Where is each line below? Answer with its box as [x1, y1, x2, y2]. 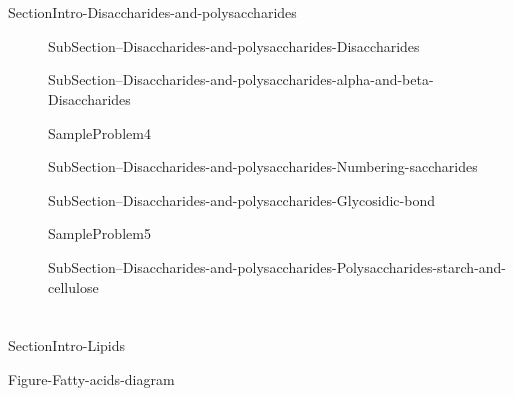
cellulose [48, 276, 99, 297]
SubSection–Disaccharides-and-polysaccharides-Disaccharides [48, 35, 420, 56]
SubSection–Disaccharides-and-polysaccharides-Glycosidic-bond [48, 189, 435, 210]
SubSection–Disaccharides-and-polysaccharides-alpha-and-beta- [48, 69, 434, 90]
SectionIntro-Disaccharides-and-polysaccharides [8, 2, 297, 23]
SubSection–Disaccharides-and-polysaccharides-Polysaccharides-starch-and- [48, 256, 507, 277]
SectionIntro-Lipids [8, 335, 125, 356]
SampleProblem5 [48, 223, 151, 244]
